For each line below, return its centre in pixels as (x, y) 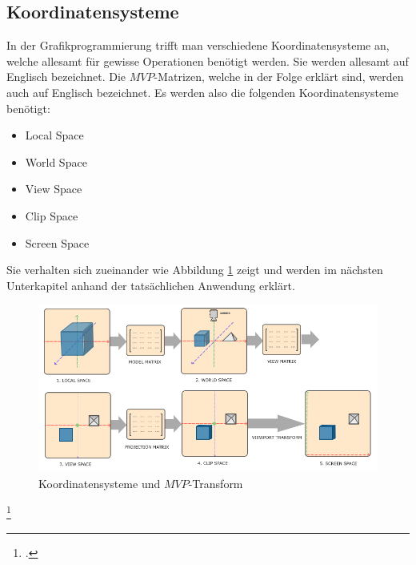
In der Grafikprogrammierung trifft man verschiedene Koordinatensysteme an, (198, 45)
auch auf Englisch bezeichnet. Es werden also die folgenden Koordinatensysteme (203, 92)
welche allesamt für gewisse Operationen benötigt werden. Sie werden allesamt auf (208, 61)
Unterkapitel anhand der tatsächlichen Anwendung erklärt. (151, 285)
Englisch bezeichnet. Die (66, 77)
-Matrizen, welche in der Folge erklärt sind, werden (279, 77)
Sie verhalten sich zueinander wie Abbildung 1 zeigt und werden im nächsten (195, 270)
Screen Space (57, 242)
